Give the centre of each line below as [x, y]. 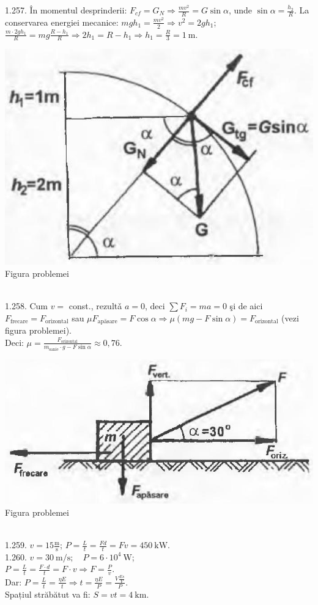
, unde [240, 10]
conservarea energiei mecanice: [62, 22]
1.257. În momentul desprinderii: [66, 10]
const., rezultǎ [95, 306]
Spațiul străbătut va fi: [48, 594]
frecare [19, 322]
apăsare [107, 322]
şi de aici [246, 306]
